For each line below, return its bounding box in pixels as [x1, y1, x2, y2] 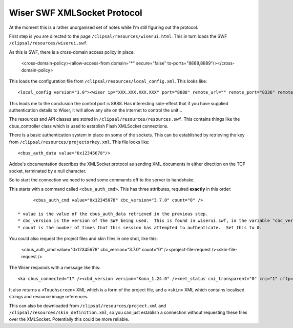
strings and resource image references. [9, 294, 89, 300]
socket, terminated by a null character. [9, 168, 86, 174]
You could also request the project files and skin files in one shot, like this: [9, 235, 158, 241]
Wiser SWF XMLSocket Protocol [9, 7, 143, 18]
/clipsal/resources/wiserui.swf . [9, 40, 88, 46]
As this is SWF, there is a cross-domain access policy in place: [9, 49, 135, 55]
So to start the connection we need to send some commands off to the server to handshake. [9, 177, 195, 183]
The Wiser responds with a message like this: [9, 264, 101, 271]
